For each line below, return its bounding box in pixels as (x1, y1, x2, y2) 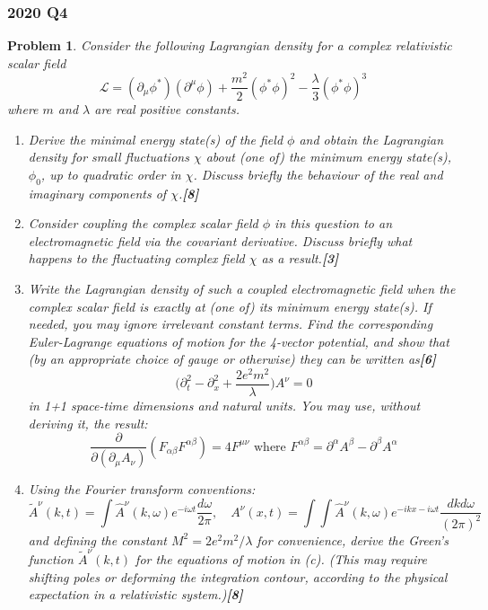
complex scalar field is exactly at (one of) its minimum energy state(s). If (28, 296, 431, 315)
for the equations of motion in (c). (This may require (135, 549, 427, 568)
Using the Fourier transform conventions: (28, 480, 256, 499)
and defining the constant (28, 530, 167, 549)
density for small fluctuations (28, 147, 189, 166)
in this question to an (274, 214, 393, 233)
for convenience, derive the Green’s (257, 530, 449, 549)
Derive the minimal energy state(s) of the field (28, 129, 283, 148)
